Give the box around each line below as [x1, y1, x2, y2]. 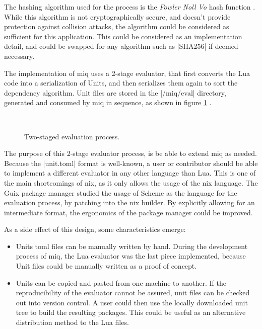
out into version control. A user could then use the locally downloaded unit [16, 297, 248, 307]
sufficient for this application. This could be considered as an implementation [4, 31, 242, 41]
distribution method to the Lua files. [16, 317, 129, 327]
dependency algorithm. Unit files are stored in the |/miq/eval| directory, [4, 87, 226, 98]
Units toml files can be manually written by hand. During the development [16, 240, 248, 251]
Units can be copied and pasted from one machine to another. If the [16, 277, 226, 288]
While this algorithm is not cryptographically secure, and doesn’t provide [4, 11, 231, 22]
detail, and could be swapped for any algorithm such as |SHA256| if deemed [4, 41, 238, 51]
